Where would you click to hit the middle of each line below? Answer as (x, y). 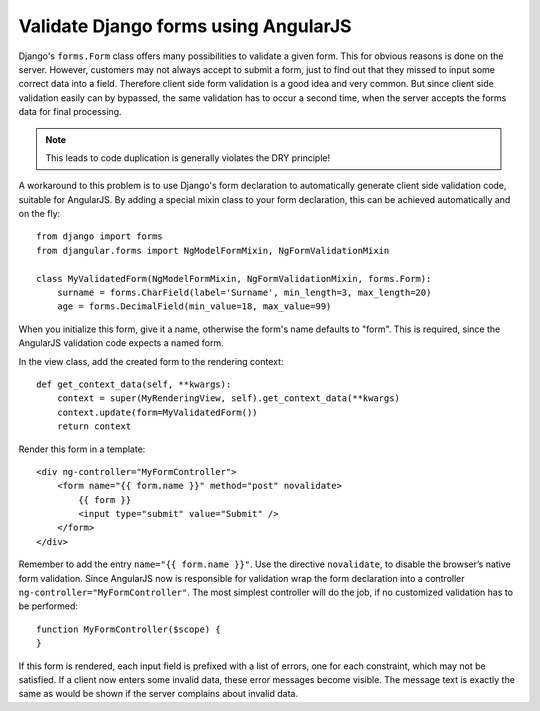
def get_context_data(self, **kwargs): (134, 384)
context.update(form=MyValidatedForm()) (157, 412)
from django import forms (100, 236)
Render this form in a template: (82, 449)
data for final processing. (70, 112)
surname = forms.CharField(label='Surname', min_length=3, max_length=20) (244, 293)
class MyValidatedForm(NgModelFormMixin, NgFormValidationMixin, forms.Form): (234, 278)
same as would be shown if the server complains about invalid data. (158, 694)
